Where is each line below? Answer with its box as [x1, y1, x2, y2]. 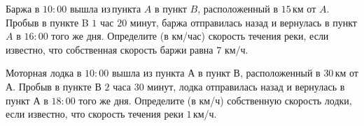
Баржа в [6, 1, 40, 15]
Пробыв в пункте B [6, 15, 89, 29]
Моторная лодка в [6, 65, 82, 80]
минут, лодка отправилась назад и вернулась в [147, 79, 345, 93]
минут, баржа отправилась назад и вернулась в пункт [129, 15, 357, 29]
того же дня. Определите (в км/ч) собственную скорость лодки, [78, 93, 352, 107]
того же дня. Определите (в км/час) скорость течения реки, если [51, 29, 329, 43]
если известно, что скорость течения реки [6, 107, 183, 121]
